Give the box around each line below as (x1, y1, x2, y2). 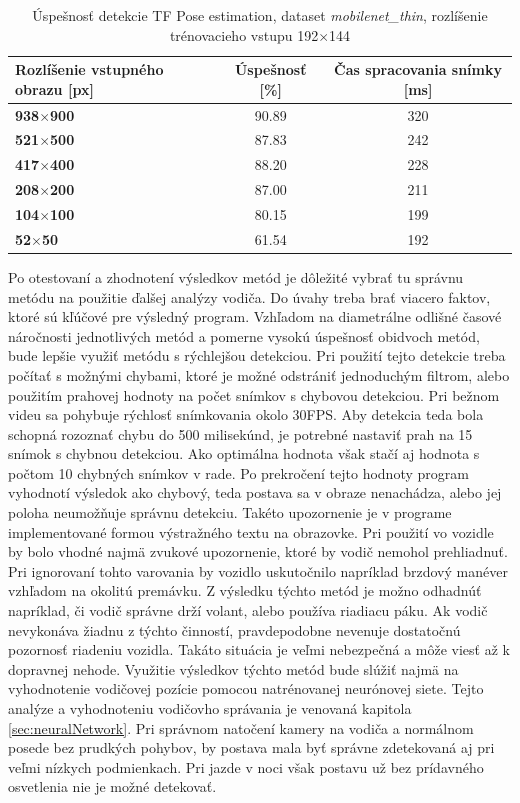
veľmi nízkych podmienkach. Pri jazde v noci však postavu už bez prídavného (8, 756, 484, 777)
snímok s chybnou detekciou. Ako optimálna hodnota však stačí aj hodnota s (8, 443, 480, 464)
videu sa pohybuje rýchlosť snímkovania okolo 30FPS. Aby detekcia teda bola (8, 404, 484, 425)
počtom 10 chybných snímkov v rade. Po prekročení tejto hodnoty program (8, 462, 469, 483)
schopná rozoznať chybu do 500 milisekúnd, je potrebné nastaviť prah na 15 (8, 423, 473, 444)
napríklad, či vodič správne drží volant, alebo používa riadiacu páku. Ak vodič (8, 600, 488, 621)
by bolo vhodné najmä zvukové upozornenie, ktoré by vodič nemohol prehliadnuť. (8, 541, 508, 562)
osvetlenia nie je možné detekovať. (8, 776, 217, 797)
